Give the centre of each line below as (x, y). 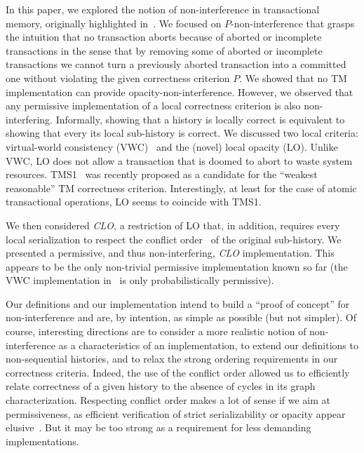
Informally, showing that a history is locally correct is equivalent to (200, 119)
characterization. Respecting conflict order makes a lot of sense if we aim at (168, 400)
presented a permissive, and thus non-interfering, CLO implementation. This (170, 253)
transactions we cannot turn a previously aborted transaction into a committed (176, 64)
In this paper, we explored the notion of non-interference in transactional (163, 9)
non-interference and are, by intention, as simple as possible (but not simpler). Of (181, 317)
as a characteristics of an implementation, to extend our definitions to (208, 345)
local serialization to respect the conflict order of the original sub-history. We (174, 239)
